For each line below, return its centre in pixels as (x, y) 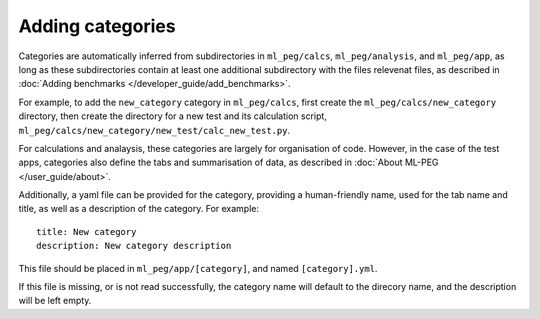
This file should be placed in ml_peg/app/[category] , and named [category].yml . (198, 268)
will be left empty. (55, 301)
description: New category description (134, 246)
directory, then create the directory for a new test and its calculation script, (172, 116)
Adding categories (97, 26)
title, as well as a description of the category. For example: (139, 209)
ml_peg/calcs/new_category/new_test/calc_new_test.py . (154, 130)
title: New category (86, 231)
